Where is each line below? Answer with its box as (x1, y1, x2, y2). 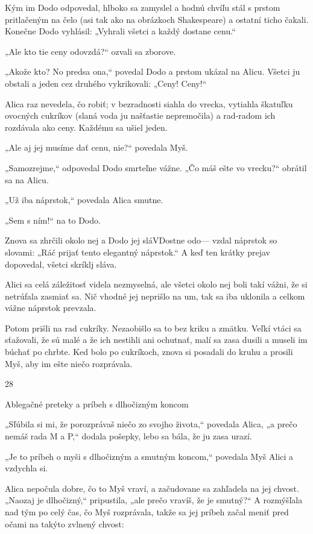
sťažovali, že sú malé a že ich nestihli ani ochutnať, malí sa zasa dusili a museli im (5, 333, 308, 346)
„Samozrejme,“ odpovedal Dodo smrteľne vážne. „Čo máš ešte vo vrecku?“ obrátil (5, 161, 307, 174)
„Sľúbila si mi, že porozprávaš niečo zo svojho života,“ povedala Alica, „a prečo (5, 418, 297, 430)
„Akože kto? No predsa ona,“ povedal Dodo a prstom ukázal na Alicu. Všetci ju (5, 65, 300, 78)
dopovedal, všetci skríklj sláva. (5, 257, 117, 270)
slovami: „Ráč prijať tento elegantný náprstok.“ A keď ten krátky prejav (5, 245, 270, 258)
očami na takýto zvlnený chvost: (5, 517, 124, 530)
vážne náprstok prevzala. (5, 301, 96, 314)
